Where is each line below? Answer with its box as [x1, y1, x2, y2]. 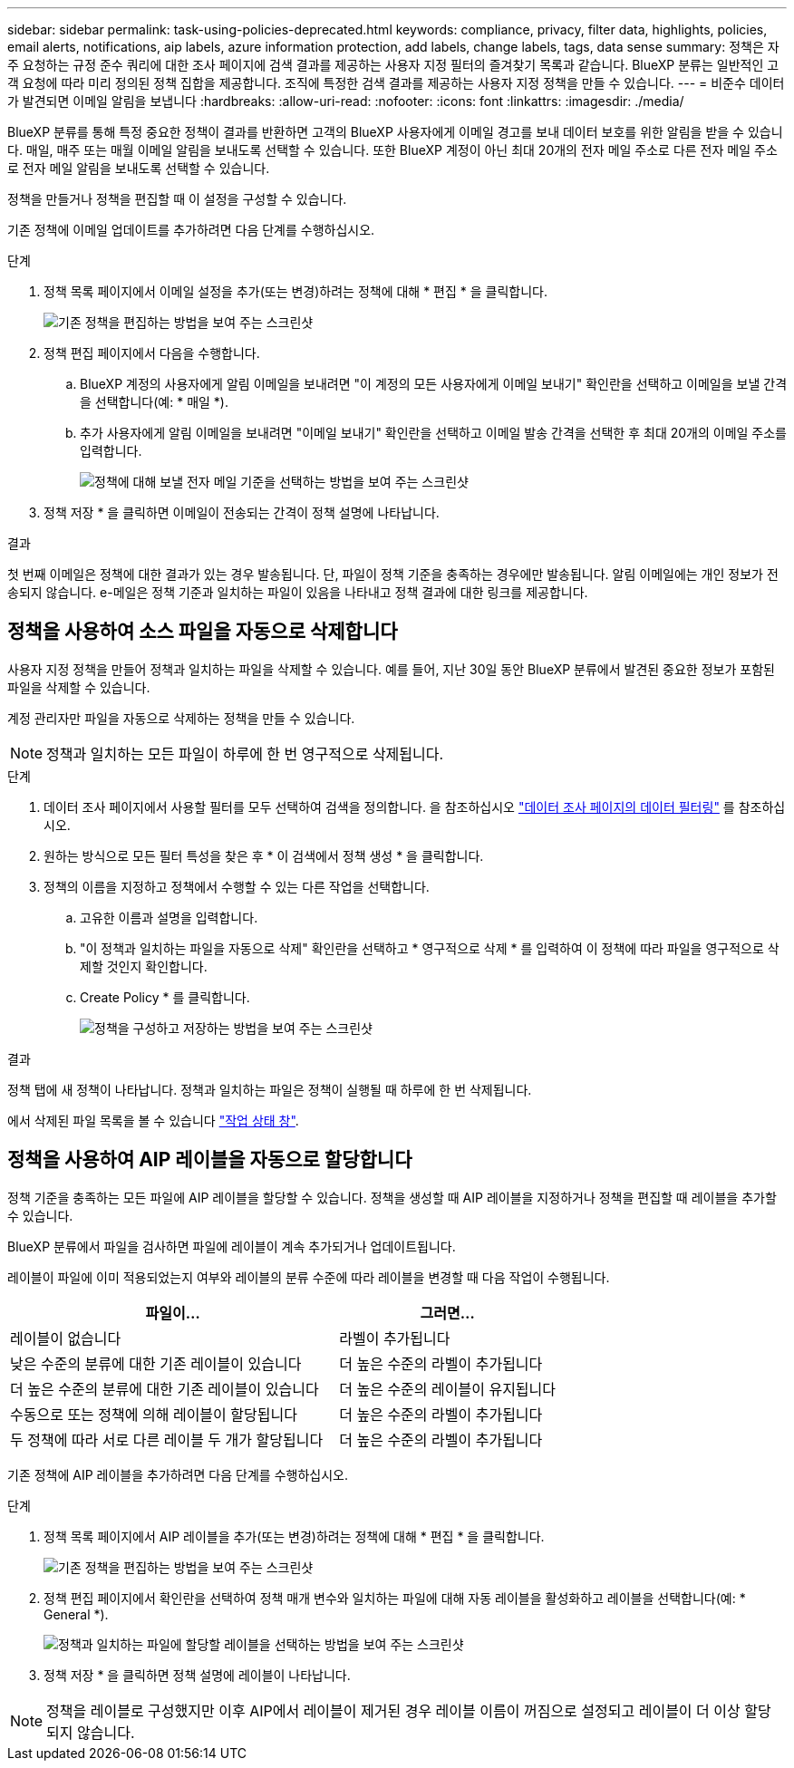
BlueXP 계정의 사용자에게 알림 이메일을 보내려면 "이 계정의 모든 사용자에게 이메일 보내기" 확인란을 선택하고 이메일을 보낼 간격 [80, 376, 788, 391]
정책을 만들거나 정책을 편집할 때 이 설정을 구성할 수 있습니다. [7, 191, 347, 207]
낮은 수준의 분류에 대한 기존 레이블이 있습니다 [10, 1354, 302, 1373]
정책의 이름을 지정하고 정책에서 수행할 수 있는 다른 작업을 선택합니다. [44, 878, 430, 894]
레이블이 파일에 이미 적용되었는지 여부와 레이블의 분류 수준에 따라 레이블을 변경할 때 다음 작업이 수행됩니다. [7, 1269, 610, 1285]
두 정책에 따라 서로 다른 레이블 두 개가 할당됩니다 [10, 1430, 324, 1449]
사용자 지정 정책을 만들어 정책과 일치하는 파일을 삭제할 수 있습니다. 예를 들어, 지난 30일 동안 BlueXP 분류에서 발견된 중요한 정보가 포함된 [7, 661, 775, 677]
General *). [44, 1606, 109, 1622]
